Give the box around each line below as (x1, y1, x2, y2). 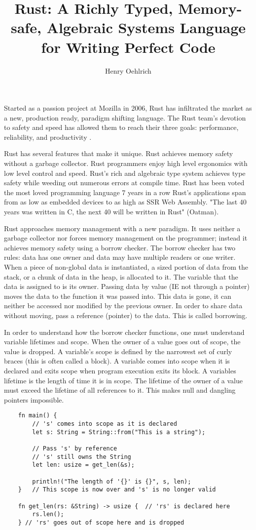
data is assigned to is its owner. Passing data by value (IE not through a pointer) (4, 281, 250, 291)
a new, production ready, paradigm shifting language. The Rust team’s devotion (4, 112, 246, 122)
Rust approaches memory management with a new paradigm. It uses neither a (4, 223, 241, 233)
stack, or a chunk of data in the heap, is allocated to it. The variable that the (4, 271, 238, 282)
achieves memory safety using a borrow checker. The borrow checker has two (4, 242, 236, 252)
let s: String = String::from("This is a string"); (32, 428, 206, 436)
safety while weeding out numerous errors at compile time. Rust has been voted (4, 177, 245, 188)
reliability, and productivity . (4, 131, 92, 142)
